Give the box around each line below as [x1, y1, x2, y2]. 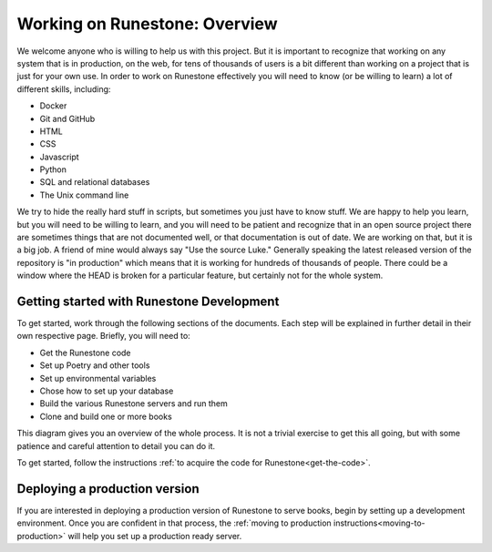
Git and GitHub [39, 113, 96, 124]
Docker [39, 100, 67, 111]
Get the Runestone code [39, 347, 131, 358]
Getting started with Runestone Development [16, 294, 280, 309]
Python [39, 164, 67, 175]
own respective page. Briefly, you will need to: [16, 331, 190, 342]
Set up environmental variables [39, 373, 157, 383]
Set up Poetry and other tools [39, 360, 150, 371]
